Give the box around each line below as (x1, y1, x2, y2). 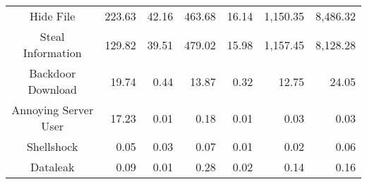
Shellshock (26, 138, 78, 154)
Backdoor (29, 65, 76, 81)
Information (23, 44, 82, 61)
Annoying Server (11, 102, 94, 118)
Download (28, 81, 77, 97)
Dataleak (30, 159, 75, 175)
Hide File (30, 8, 76, 24)
